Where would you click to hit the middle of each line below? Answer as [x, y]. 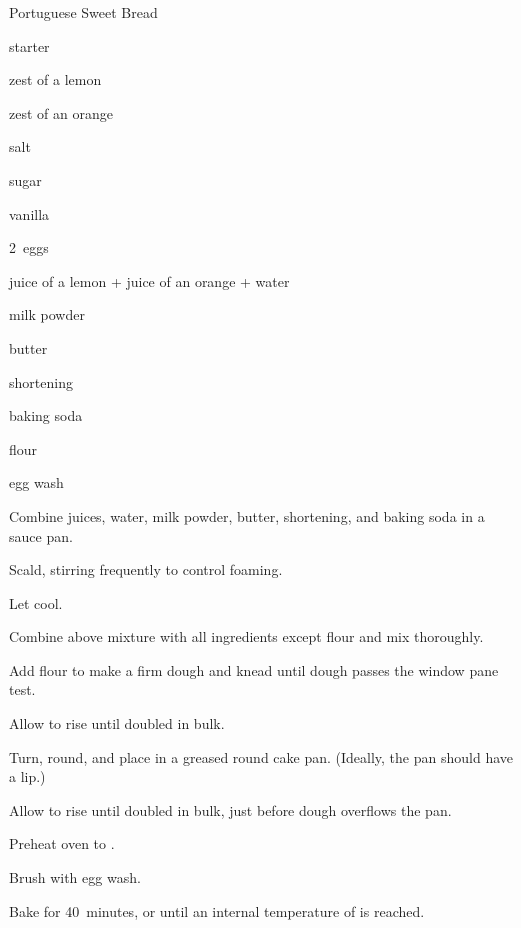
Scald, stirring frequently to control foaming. [146, 569]
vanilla [29, 213]
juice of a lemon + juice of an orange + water [149, 280]
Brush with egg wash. [75, 877]
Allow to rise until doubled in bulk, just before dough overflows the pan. [230, 809]
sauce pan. [41, 535]
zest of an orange [61, 112]
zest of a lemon [55, 79]
